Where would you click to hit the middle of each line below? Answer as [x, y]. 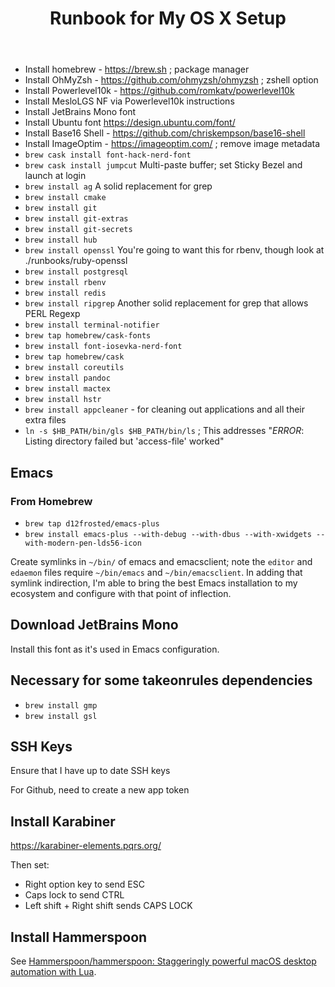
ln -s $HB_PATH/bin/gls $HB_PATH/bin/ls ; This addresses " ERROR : [164, 431]
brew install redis [65, 293]
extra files [45, 420]
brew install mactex [67, 389]
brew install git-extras [76, 219]
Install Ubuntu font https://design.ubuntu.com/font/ [130, 123]
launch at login [55, 176]
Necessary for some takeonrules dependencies [161, 680]
